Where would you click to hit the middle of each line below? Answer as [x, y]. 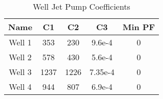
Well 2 [20, 57]
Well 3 [20, 72]
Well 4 [20, 86]
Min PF [139, 27]
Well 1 [20, 42]
